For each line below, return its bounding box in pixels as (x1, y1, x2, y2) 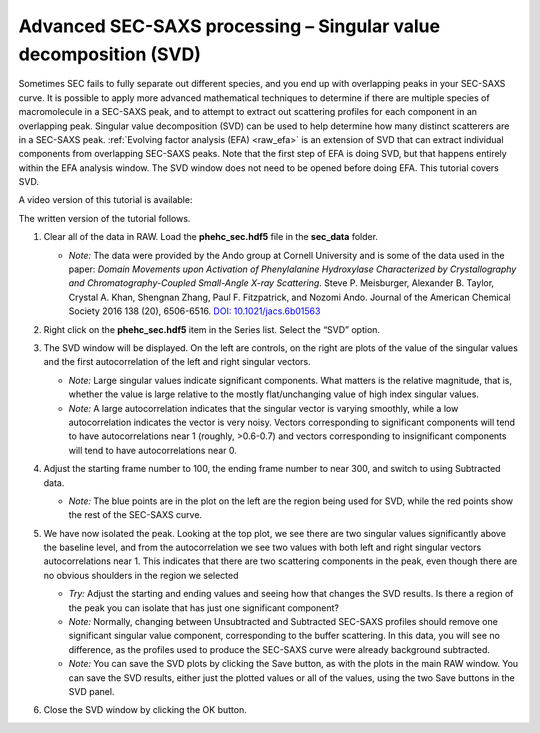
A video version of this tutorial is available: (18, 194, 193, 206)
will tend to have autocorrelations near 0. (68, 444, 237, 456)
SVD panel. (68, 685, 115, 697)
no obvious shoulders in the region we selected (43, 569, 239, 581)
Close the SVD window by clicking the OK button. (43, 704, 247, 716)
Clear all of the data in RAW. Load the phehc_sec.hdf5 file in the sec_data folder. (43, 231, 379, 243)
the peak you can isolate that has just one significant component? (68, 601, 340, 614)
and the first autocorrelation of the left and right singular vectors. (43, 356, 311, 368)
